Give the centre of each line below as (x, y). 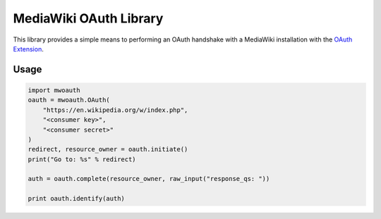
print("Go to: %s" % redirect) (82, 159)
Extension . (28, 49)
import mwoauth (54, 90)
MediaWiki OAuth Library (88, 18)
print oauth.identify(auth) (76, 199)
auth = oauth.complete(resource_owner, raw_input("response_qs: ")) (149, 179)
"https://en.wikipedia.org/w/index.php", (115, 110)
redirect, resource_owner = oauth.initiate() (108, 149)
